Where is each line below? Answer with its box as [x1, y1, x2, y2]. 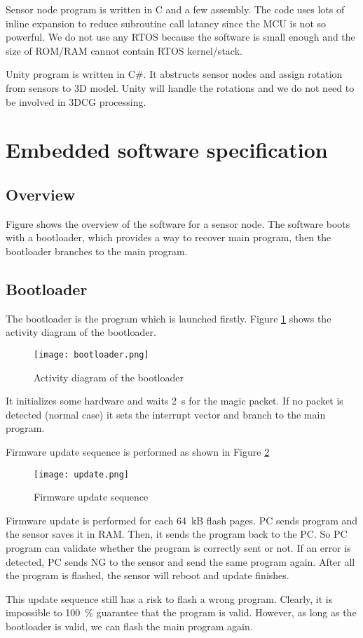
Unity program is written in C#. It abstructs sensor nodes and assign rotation [6, 67, 343, 81]
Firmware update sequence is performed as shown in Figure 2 [6, 444, 270, 459]
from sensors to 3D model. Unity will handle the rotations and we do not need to [6, 80, 355, 95]
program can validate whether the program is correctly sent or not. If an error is [6, 540, 351, 555]
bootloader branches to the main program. [6, 243, 188, 258]
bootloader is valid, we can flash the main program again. [6, 618, 253, 633]
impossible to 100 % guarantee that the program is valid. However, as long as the [6, 605, 357, 620]
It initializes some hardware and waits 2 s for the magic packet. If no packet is [6, 393, 343, 408]
